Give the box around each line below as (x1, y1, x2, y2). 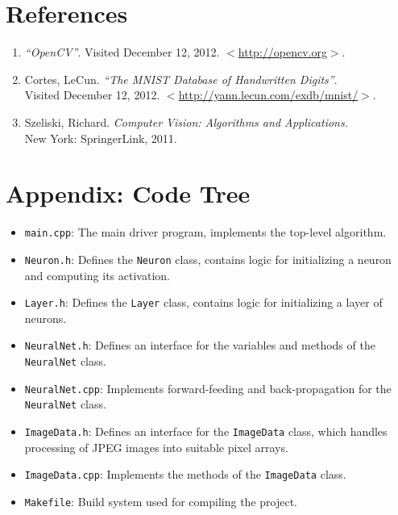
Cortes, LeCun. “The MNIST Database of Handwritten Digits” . (24, 70, 338, 87)
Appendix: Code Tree (6, 177, 251, 210)
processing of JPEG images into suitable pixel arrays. (24, 438, 288, 455)
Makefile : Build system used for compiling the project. (24, 492, 297, 509)
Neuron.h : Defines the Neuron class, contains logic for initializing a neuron (24, 250, 392, 267)
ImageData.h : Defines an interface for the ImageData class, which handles (24, 423, 388, 439)
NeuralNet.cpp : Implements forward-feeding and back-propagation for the (24, 379, 392, 396)
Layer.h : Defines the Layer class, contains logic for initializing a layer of (24, 294, 383, 311)
